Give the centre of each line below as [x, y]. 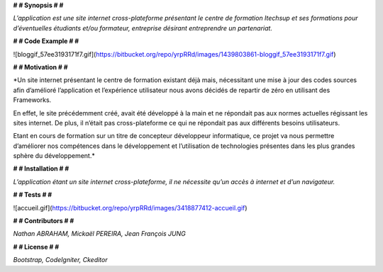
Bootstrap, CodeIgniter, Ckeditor [60, 260]
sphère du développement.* [54, 156]
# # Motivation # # [40, 67]
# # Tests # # [33, 195]
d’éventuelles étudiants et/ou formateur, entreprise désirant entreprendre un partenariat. [143, 28]
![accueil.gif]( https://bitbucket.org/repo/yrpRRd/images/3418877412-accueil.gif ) [130, 208]
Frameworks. [32, 100]
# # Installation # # [41, 169]
